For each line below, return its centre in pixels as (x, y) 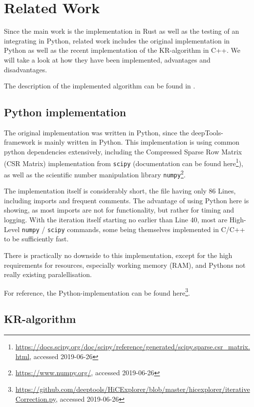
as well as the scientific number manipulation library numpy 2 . (95, 173)
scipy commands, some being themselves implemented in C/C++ (146, 229)
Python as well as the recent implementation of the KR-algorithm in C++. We (122, 50)
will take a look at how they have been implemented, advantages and (107, 59)
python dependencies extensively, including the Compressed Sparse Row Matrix (123, 152)
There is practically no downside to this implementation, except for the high (118, 255)
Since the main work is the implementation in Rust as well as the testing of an (122, 31)
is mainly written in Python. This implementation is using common (138, 142)
